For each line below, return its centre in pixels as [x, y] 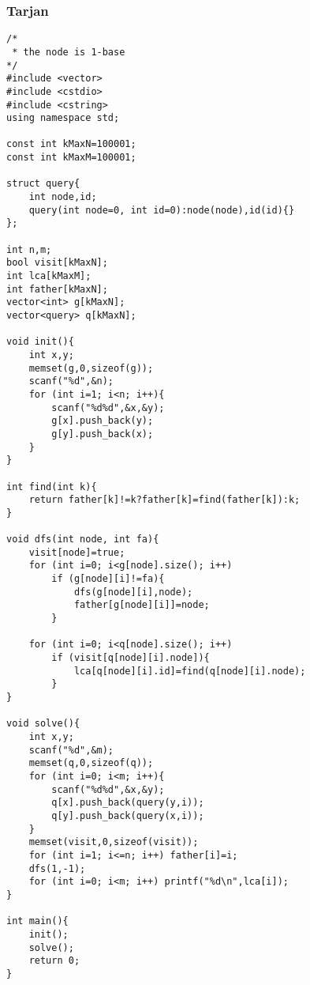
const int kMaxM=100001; [71, 158]
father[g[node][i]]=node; [142, 605]
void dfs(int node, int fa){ [83, 540]
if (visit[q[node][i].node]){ [131, 658]
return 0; [54, 961]
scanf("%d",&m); [71, 750]
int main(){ [37, 921]
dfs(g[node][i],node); [133, 592]
